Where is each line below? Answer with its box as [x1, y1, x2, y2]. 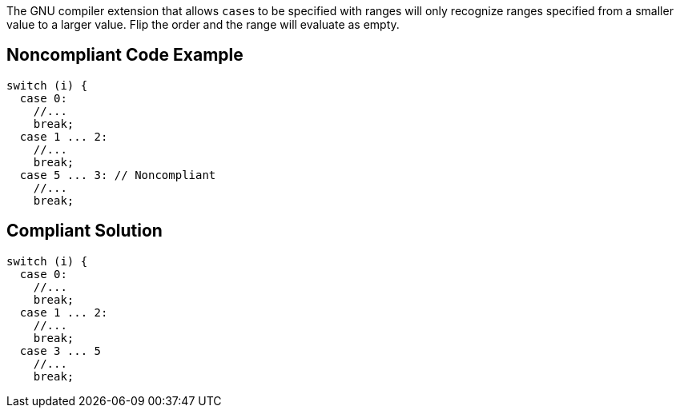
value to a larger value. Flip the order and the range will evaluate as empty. [6, 18, 400, 31]
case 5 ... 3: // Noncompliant [19, 168, 216, 181]
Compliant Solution [6, 221, 163, 241]
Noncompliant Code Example [6, 45, 243, 66]
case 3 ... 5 [19, 344, 102, 357]
